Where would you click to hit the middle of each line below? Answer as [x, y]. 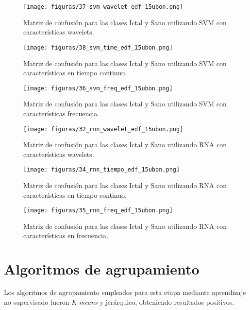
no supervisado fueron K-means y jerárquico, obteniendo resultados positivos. [119, 301]
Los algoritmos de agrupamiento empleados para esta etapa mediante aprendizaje [125, 292]
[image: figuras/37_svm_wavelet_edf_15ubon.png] [103, 7]
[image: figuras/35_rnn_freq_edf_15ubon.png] [98, 211]
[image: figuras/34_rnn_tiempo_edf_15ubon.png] [102, 170]
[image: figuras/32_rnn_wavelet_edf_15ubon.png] [103, 129]
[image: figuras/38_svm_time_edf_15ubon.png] [98, 47]
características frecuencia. [61, 113]
